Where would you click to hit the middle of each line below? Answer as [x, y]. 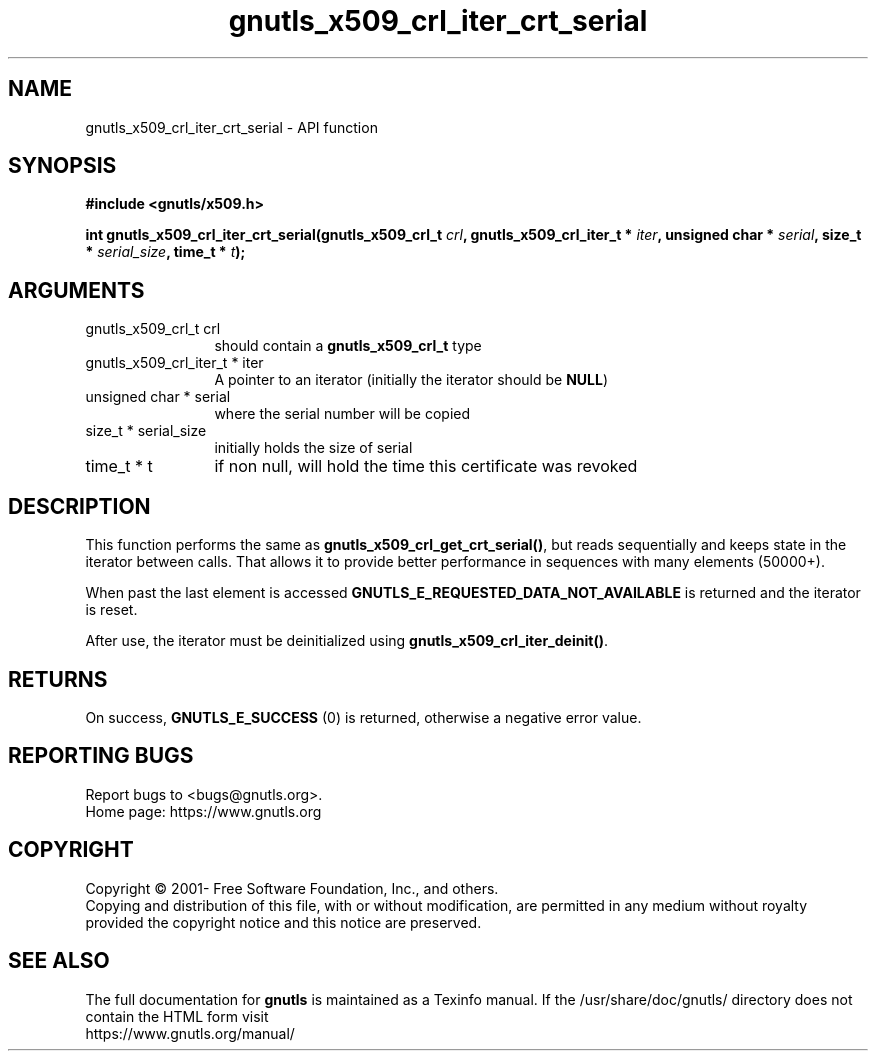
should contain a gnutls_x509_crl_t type [348, 346]
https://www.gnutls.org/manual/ [190, 1033]
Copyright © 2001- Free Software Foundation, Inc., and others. [292, 888]
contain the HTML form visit [177, 1016]
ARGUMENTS [76, 290]
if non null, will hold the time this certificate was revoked [426, 466]
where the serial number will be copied [342, 414]
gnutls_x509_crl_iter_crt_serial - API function [231, 127]
